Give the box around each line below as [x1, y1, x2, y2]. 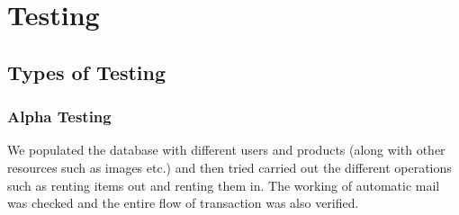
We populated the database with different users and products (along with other [7, 140, 445, 159]
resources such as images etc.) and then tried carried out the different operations [7, 157, 452, 176]
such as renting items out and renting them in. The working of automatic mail [7, 175, 440, 194]
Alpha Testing [7, 105, 112, 128]
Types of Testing [7, 58, 166, 85]
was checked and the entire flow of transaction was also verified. [7, 193, 359, 212]
